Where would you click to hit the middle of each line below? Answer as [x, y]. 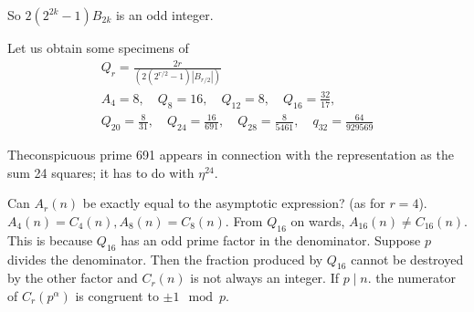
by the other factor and [73, 278]
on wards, [318, 220]
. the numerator [411, 278]
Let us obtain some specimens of [98, 47]
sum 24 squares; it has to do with [101, 172]
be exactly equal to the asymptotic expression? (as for [234, 203]
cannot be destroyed [407, 259]
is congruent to [117, 295]
